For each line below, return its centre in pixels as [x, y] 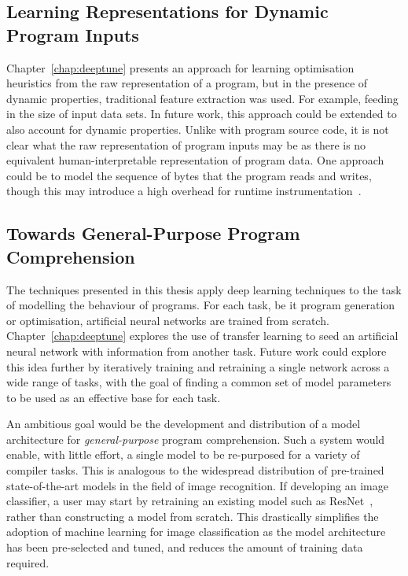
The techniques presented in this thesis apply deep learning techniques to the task [204, 289]
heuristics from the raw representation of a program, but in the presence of [187, 83]
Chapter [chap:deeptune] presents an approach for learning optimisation [180, 67]
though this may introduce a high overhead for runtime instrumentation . [184, 191]
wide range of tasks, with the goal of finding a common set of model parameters [199, 382]
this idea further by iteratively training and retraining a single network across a [198, 366]
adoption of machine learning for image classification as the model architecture [196, 532]
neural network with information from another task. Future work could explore [197, 351]
